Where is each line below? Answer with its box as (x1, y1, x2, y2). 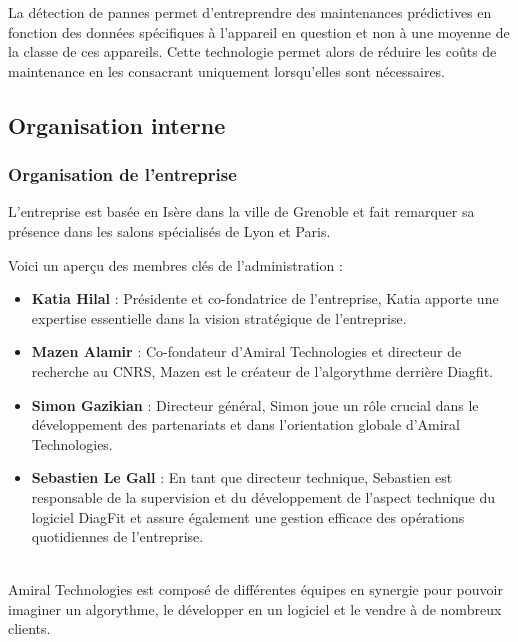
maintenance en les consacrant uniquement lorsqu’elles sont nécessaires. (8, 60, 446, 81)
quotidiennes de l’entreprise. (31, 526, 204, 547)
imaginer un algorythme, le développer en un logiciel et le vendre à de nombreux (8, 598, 502, 619)
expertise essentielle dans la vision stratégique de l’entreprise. (31, 307, 407, 328)
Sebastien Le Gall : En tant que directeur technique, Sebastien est (31, 467, 453, 488)
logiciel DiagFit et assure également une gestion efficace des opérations (31, 506, 465, 527)
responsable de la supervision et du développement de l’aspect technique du (31, 486, 496, 507)
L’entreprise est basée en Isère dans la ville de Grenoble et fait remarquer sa (8, 201, 475, 222)
